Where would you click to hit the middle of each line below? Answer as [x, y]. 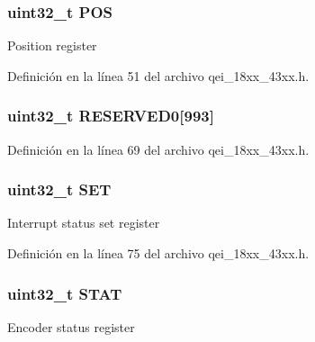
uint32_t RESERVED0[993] [111, 116]
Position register [52, 45]
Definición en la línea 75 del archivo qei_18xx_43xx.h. [158, 253]
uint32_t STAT [65, 293]
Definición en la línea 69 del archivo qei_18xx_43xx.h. [158, 149]
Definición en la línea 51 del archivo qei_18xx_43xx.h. [158, 75]
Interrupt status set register [84, 223]
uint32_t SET [59, 189]
